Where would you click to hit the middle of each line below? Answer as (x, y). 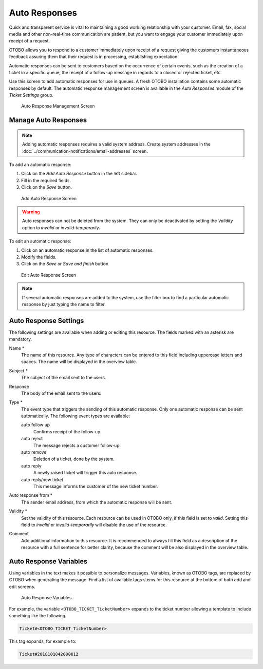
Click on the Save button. (47, 187)
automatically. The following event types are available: (75, 416)
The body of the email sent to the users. (61, 393)
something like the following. (38, 615)
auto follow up (36, 425)
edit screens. (22, 587)
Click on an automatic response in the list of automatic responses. (87, 250)
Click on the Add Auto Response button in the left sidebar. (79, 174)
